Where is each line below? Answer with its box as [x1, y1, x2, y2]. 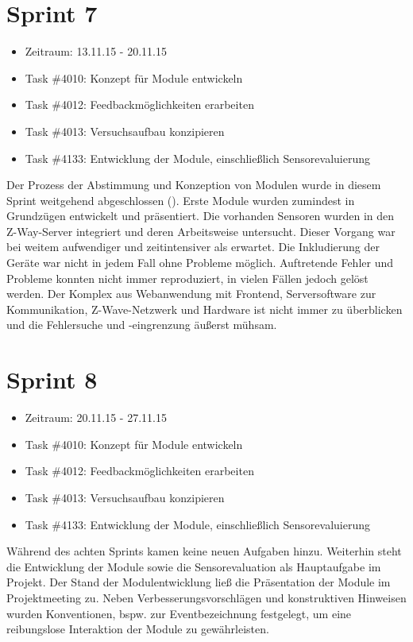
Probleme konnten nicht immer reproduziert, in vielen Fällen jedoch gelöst [6, 269, 369, 286]
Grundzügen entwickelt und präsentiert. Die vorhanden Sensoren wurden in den [6, 207, 395, 224]
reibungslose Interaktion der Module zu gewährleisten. [6, 621, 269, 637]
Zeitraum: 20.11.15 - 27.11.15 [25, 409, 167, 426]
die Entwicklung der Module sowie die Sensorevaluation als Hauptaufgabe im [6, 558, 381, 574]
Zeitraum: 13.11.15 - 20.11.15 [25, 43, 167, 60]
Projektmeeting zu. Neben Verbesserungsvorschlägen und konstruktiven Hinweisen [6, 589, 407, 605]
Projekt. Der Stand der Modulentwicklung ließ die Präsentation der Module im [6, 574, 391, 590]
